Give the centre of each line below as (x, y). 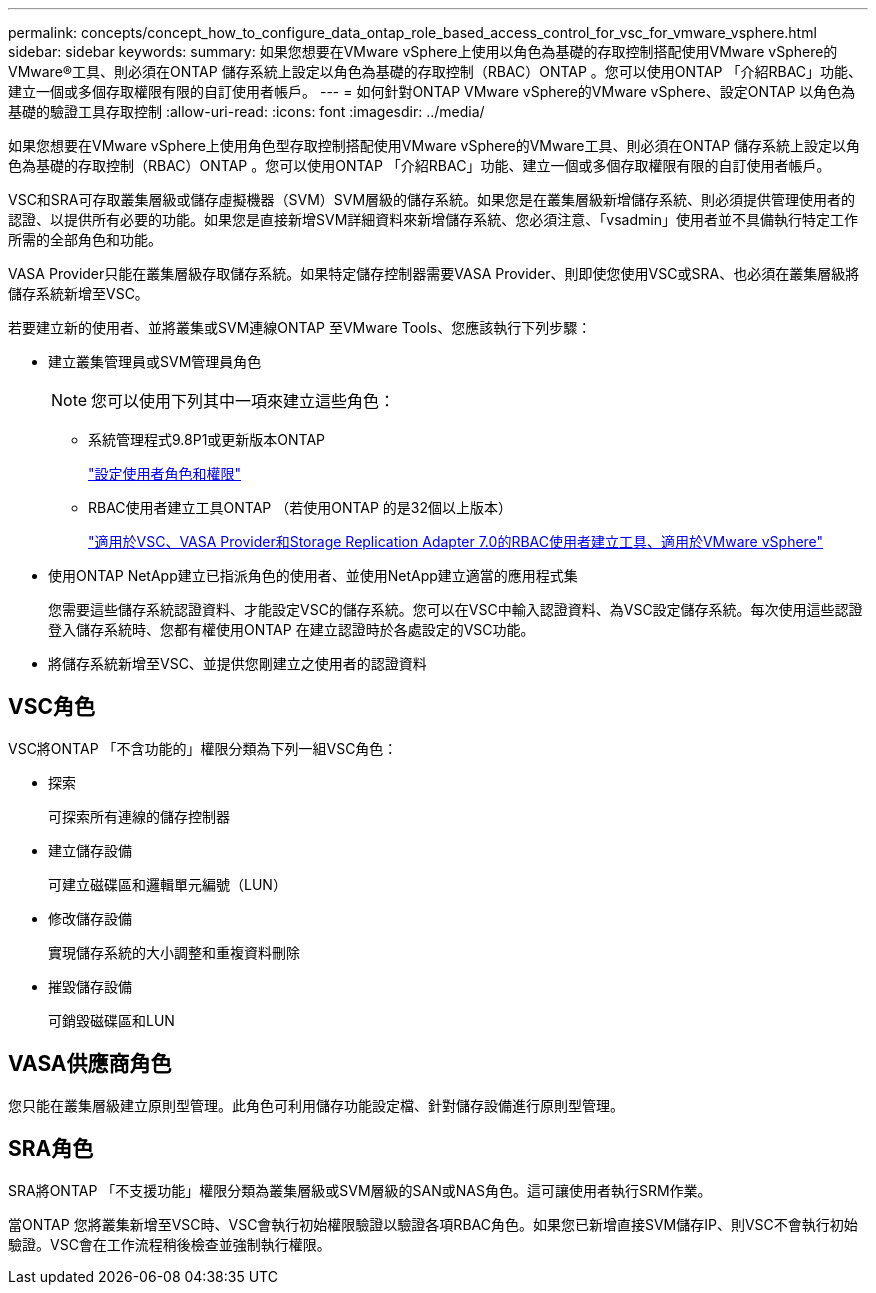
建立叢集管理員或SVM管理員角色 (155, 361)
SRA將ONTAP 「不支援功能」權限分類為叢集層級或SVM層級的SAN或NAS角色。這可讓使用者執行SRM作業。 (360, 1190)
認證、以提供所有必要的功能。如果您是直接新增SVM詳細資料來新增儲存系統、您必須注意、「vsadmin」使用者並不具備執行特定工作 (433, 219)
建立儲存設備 (90, 850)
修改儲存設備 (90, 918)
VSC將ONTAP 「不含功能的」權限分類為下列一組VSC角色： (203, 748)
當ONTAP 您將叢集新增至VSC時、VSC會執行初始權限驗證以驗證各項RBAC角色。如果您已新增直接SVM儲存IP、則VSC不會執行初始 (433, 1224)
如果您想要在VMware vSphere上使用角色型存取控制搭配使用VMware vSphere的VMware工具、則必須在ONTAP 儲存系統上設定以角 (434, 145)
